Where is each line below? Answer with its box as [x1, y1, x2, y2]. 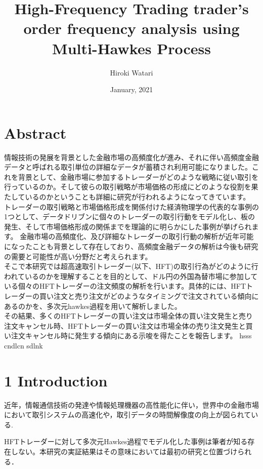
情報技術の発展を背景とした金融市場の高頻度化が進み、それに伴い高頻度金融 [4, 151, 259, 162]
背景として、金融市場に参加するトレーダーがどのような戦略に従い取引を [18, 171, 258, 182]
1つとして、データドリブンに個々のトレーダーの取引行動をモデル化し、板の [4, 211, 255, 222]
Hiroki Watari [110, 67, 153, 77]
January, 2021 [110, 84, 153, 95]
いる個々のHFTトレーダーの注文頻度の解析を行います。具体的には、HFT [4, 281, 246, 291]
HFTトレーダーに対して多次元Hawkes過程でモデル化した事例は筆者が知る [4, 436, 248, 447]
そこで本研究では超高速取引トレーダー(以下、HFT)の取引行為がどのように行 [4, 261, 258, 271]
